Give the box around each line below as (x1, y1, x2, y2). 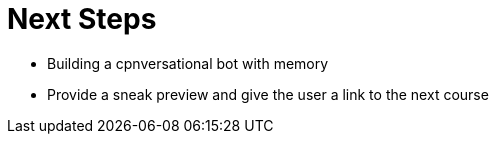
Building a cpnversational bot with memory (47, 54, 329, 72)
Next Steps (7, 2, 157, 36)
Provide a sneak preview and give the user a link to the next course (47, 85, 489, 103)
